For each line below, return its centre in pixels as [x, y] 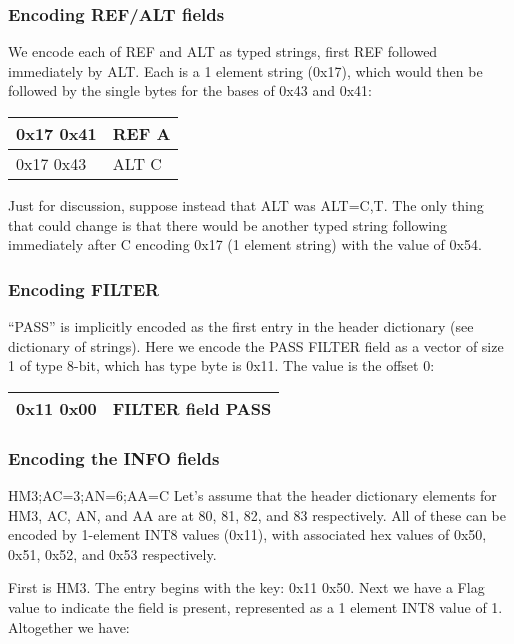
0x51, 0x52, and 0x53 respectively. [112, 553]
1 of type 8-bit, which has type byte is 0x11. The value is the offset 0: [221, 365]
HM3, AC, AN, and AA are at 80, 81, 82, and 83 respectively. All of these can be [257, 514]
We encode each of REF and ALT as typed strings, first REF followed [223, 51]
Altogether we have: [69, 626]
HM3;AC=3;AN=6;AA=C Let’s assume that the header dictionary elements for [252, 495]
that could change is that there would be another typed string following [227, 224]
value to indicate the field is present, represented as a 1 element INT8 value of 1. [255, 606]
